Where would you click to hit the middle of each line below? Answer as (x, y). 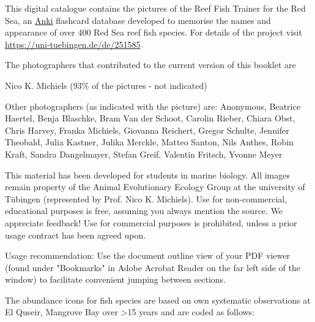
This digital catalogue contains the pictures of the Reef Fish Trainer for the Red (155, 8)
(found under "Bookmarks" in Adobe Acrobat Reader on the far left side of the (153, 267)
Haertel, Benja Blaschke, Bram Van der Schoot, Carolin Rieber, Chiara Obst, (150, 118)
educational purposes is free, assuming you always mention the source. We (144, 211)
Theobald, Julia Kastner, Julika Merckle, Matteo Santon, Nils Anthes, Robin (149, 142)
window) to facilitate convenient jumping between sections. (116, 279)
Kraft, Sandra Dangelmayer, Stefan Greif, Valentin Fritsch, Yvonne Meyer (144, 154)
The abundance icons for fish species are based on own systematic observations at (158, 300)
